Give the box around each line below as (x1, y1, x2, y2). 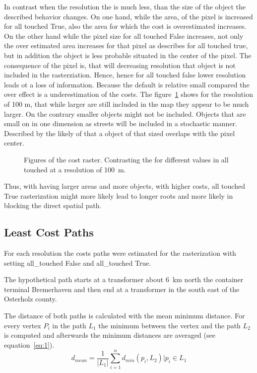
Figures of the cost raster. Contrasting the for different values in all (24, 154, 229, 164)
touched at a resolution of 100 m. (24, 164, 126, 174)
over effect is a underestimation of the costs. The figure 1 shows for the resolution (4, 89, 253, 99)
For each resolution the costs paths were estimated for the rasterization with (4, 248, 236, 258)
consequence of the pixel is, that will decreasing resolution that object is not (4, 60, 236, 70)
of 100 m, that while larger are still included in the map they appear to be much (4, 98, 249, 109)
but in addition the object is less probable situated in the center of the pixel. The (4, 50, 252, 60)
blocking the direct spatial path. (4, 200, 102, 211)
